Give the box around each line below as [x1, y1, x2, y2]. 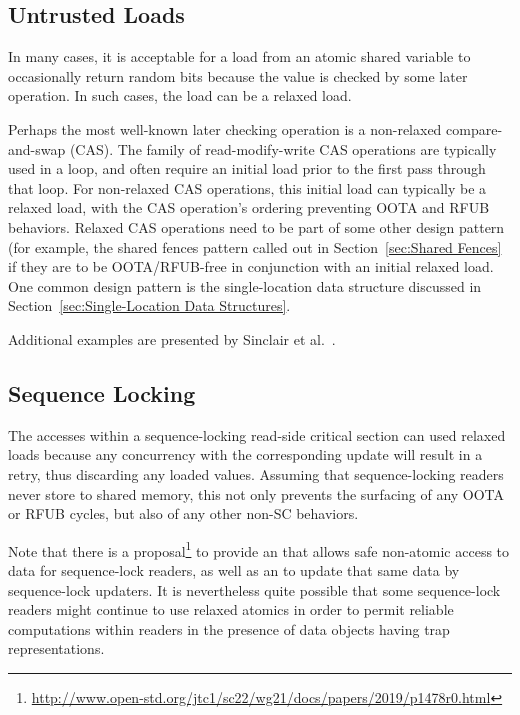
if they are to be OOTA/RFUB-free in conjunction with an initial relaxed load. [8, 256, 494, 277]
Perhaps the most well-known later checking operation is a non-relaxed [8, 118, 442, 139]
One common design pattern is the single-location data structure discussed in [8, 275, 482, 296]
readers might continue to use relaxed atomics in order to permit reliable [8, 599, 454, 620]
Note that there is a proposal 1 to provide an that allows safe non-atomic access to [8, 537, 510, 561]
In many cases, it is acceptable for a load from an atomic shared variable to [8, 46, 471, 67]
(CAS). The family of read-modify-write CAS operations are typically [69, 138, 497, 159]
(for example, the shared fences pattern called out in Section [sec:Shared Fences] [8, 236, 502, 257]
